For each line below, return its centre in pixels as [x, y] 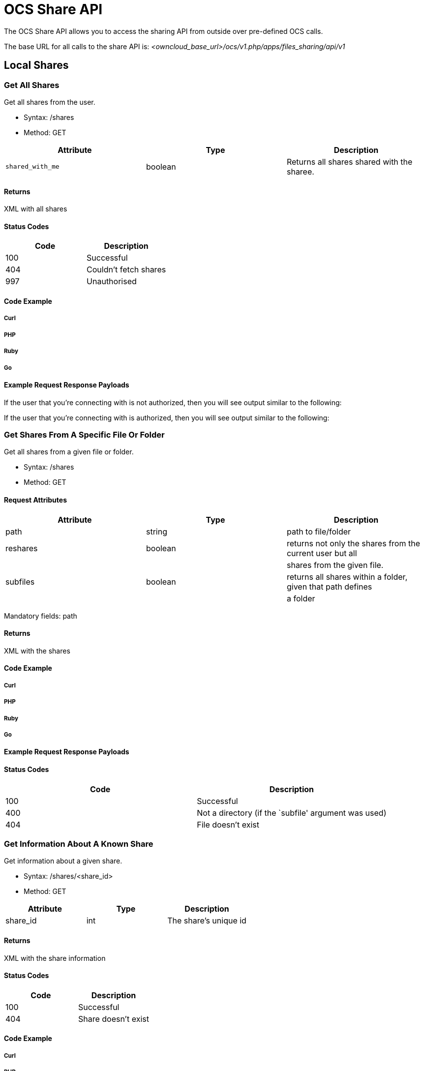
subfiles [20, 581]
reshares [22, 548]
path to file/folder [319, 531]
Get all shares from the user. [50, 102]
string [156, 531]
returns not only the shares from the [353, 543]
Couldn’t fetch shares [126, 270]
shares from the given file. [335, 565]
